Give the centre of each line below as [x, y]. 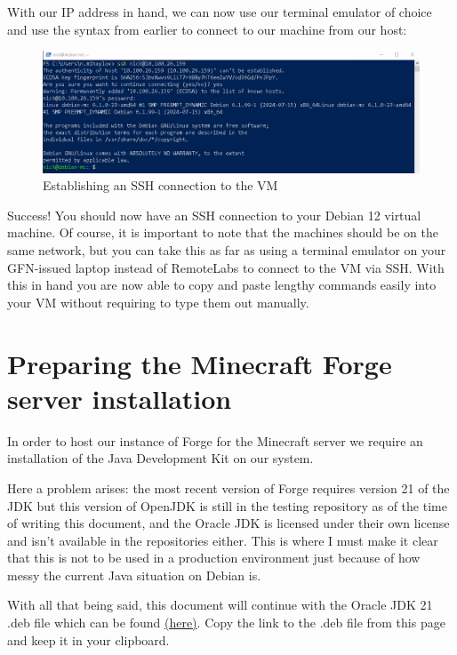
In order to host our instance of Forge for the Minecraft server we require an [215, 440]
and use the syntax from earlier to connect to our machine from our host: [207, 29]
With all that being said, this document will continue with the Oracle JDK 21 [220, 605]
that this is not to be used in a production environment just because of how [214, 558]
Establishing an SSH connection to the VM [160, 185]
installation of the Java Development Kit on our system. [160, 458]
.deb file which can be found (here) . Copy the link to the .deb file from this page [226, 623]
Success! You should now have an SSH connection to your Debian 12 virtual [214, 215]
